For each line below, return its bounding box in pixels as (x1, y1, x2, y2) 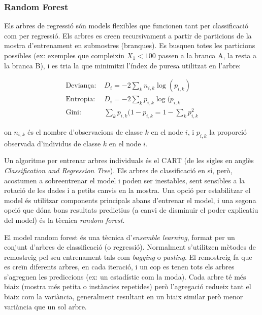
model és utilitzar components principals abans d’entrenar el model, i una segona (4, 194, 256, 205)
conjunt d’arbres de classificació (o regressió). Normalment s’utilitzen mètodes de (4, 242, 256, 252)
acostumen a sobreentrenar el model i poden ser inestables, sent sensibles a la (4, 175, 245, 185)
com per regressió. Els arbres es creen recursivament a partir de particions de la (4, 30, 252, 41)
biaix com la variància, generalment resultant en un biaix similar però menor (4, 291, 243, 302)
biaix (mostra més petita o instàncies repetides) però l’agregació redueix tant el (4, 281, 251, 292)
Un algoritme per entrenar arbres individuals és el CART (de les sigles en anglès (4, 155, 254, 166)
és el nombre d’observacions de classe (27, 126, 143, 137)
